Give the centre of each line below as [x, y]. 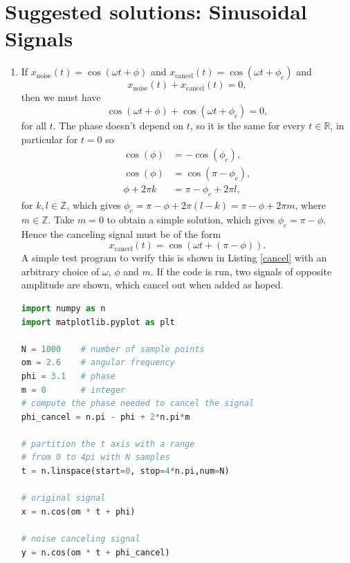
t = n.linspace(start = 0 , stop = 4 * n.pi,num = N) [125, 471]
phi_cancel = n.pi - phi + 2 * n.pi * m [105, 417]
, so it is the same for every [248, 125]
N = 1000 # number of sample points [113, 349]
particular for [49, 139]
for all [34, 125]
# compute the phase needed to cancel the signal [138, 404]
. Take [61, 219]
